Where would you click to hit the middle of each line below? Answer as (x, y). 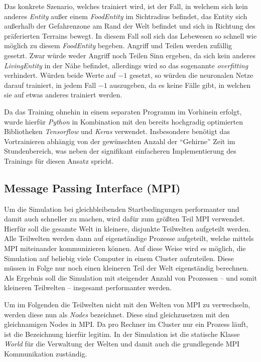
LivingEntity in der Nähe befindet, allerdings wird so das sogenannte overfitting (126, 65)
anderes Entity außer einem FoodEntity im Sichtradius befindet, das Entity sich (126, 16)
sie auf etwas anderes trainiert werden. (63, 95)
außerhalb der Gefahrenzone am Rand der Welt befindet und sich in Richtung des (130, 26)
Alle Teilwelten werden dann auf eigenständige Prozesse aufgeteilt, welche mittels (129, 238)
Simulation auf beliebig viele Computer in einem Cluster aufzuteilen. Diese (119, 258)
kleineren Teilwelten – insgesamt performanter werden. (88, 287)
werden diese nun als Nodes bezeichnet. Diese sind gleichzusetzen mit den (117, 314)
